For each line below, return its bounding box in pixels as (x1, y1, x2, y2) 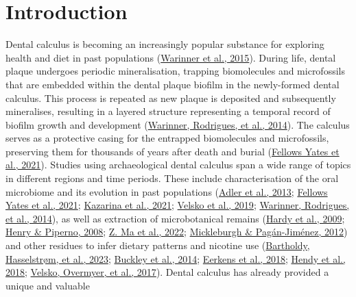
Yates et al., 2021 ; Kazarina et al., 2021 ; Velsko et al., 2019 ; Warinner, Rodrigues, (5, 198, 350, 212)
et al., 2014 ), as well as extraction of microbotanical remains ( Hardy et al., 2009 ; (5, 211, 345, 225)
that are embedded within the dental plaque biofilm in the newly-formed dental (5, 77, 340, 91)
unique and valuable (5, 278, 90, 292)
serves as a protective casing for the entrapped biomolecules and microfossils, (5, 131, 329, 145)
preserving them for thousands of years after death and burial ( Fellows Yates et (5, 144, 340, 158)
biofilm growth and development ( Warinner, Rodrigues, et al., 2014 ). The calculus (5, 117, 350, 131)
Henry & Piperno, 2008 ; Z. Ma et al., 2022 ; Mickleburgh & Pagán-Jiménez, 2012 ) (5, 224, 348, 239)
